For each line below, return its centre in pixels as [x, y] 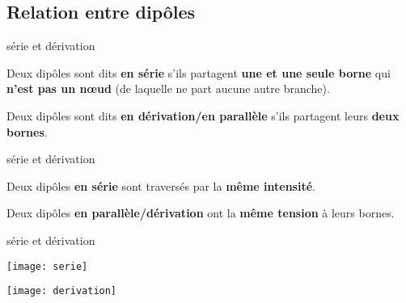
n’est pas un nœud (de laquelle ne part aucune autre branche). [168, 88]
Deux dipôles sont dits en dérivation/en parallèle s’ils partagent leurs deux [203, 115]
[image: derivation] [62, 291]
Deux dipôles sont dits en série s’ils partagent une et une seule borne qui [199, 72]
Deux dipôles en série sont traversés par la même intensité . [161, 185]
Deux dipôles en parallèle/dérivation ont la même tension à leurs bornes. [201, 213]
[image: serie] [47, 266]
